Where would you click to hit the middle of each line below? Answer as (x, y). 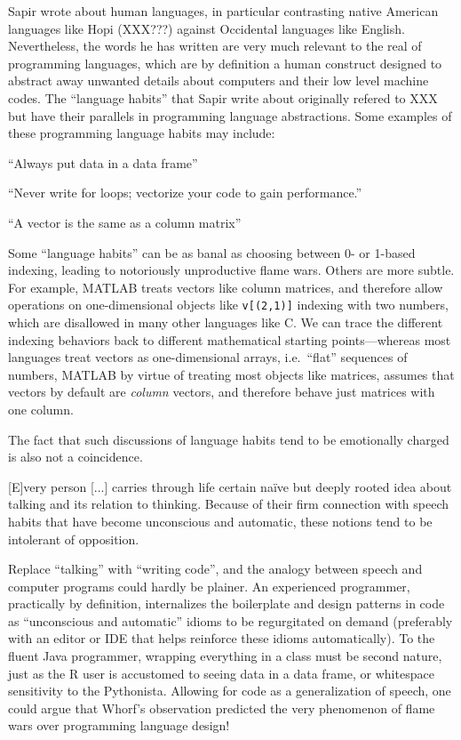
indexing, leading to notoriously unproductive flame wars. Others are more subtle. (231, 270)
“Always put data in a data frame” (103, 162)
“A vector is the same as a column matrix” (125, 222)
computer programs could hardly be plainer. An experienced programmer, (209, 586)
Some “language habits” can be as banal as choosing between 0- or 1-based (212, 252)
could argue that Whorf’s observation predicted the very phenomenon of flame (222, 708)
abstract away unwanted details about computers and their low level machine (219, 80)
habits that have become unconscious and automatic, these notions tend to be (220, 521)
